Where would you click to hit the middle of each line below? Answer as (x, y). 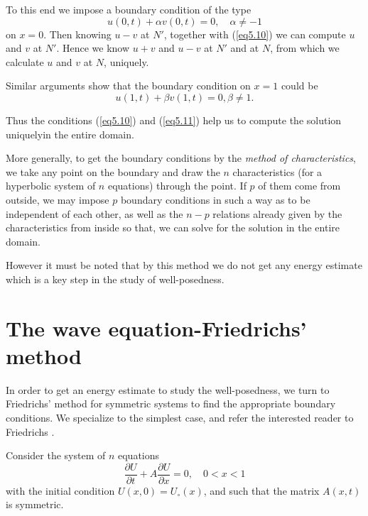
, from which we (305, 48)
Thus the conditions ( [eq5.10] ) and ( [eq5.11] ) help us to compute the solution (174, 120)
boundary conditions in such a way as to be (215, 199)
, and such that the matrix (261, 490)
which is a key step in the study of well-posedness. (115, 279)
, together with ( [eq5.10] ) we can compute (255, 34)
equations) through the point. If (177, 186)
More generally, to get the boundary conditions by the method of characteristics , (181, 158)
